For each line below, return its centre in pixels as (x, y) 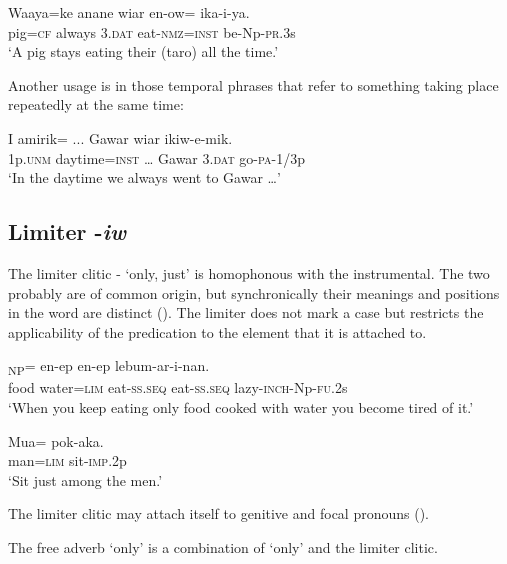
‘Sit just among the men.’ (85, 479)
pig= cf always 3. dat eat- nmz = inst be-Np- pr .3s (152, 31)
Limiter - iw (67, 231)
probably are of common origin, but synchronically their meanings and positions (254, 292)
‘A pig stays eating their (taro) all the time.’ (143, 51)
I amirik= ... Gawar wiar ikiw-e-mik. (120, 137)
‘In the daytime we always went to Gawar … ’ (144, 177)
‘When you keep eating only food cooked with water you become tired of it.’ (241, 407)
